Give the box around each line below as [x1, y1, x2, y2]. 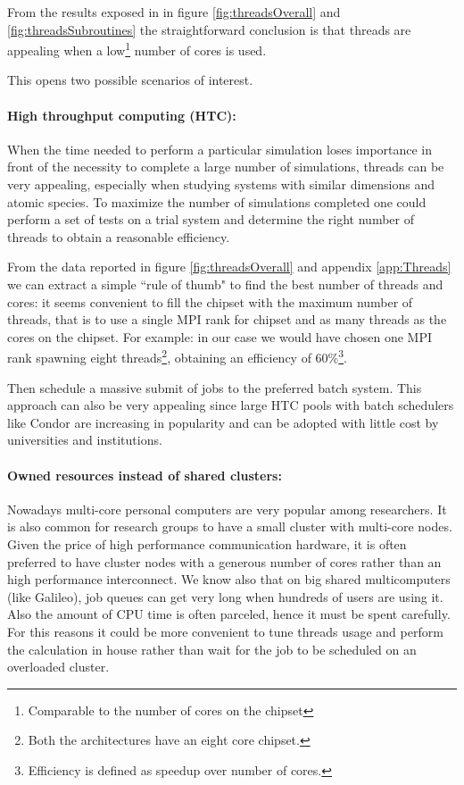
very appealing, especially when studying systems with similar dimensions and [7, 175, 435, 194]
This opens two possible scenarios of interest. [7, 71, 253, 89]
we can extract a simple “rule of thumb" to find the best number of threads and [7, 274, 443, 293]
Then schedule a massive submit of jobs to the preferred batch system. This [7, 378, 422, 397]
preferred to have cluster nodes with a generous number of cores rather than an [7, 552, 442, 571]
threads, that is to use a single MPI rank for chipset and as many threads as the [7, 310, 447, 329]
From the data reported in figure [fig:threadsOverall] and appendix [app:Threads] [7, 257, 452, 276]
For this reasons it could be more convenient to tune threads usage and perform [7, 622, 443, 640]
